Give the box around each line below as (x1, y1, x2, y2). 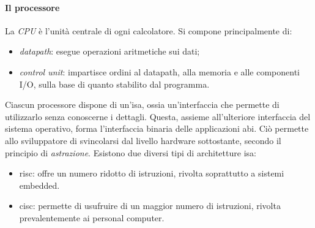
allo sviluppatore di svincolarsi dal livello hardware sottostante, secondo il (5, 134, 281, 146)
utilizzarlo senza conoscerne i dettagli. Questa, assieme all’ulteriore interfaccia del (5, 110, 311, 123)
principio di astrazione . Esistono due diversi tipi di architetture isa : (5, 146, 256, 159)
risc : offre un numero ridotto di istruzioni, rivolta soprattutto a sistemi (19, 167, 284, 180)
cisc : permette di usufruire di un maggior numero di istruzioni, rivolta (19, 199, 281, 212)
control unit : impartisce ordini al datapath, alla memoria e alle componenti (19, 65, 300, 78)
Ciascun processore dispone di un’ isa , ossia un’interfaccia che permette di (5, 98, 280, 111)
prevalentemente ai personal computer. (19, 211, 165, 224)
